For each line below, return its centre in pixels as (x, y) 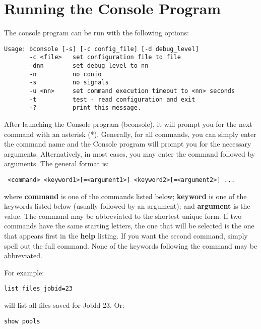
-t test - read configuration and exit (112, 99)
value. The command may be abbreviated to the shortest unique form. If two (123, 216)
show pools (22, 321)
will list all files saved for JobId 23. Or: (64, 305)
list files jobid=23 (39, 289)
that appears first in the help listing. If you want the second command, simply (126, 235)
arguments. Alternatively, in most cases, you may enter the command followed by (130, 153)
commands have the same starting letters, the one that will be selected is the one (129, 226)
